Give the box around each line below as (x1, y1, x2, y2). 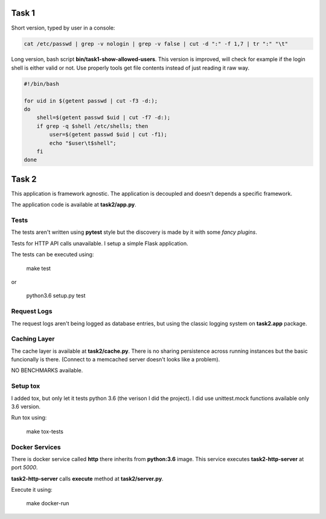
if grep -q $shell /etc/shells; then (36, 123, 149, 129)
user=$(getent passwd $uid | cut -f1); (49, 131, 167, 138)
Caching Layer (11, 335, 55, 343)
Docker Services (11, 443, 62, 451)
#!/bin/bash (24, 80, 60, 87)
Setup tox (11, 382, 40, 390)
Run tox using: (11, 414, 47, 421)
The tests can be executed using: (11, 251, 94, 258)
